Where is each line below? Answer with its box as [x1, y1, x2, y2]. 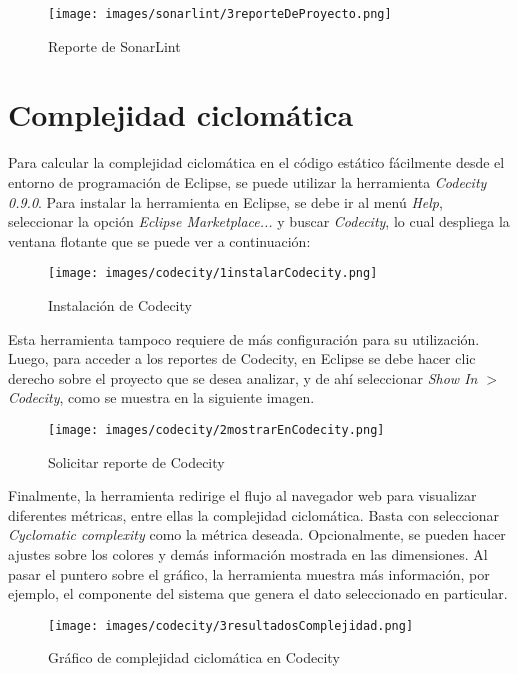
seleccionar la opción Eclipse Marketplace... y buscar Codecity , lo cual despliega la [8, 211, 510, 232]
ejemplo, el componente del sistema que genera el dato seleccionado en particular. [8, 583, 508, 604]
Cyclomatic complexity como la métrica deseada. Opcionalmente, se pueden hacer [8, 524, 506, 545]
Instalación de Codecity [48, 295, 192, 315]
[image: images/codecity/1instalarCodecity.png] [48, 266, 378, 281]
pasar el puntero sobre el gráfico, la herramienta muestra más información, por [8, 563, 490, 584]
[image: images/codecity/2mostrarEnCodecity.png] [48, 422, 385, 437]
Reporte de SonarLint [48, 35, 181, 56]
